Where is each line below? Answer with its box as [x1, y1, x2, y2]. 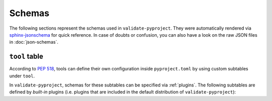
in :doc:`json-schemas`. [9, 39, 58, 45]
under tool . [9, 73, 35, 79]
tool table [9, 52, 43, 61]
